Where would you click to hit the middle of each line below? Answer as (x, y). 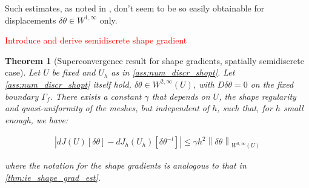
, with (204, 84)
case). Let (23, 72)
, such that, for (245, 108)
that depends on (181, 96)
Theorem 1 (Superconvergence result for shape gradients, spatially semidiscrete (154, 60)
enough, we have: (37, 119)
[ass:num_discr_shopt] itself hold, (68, 84)
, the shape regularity (257, 96)
